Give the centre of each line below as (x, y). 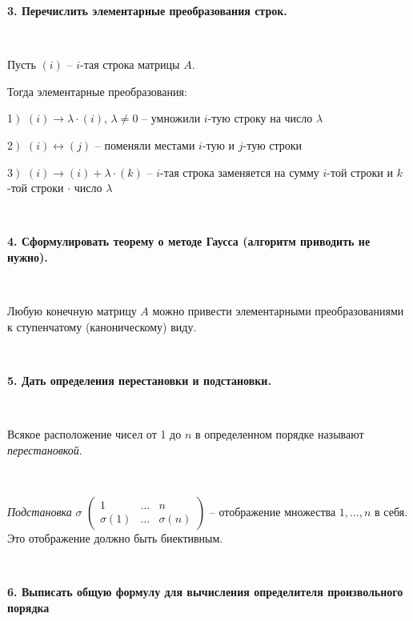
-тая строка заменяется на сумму (240, 172)
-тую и (219, 144)
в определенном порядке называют (279, 434)
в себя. (391, 511)
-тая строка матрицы (130, 64)
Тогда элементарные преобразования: (97, 91)
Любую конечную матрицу (72, 311)
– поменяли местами (145, 144)
